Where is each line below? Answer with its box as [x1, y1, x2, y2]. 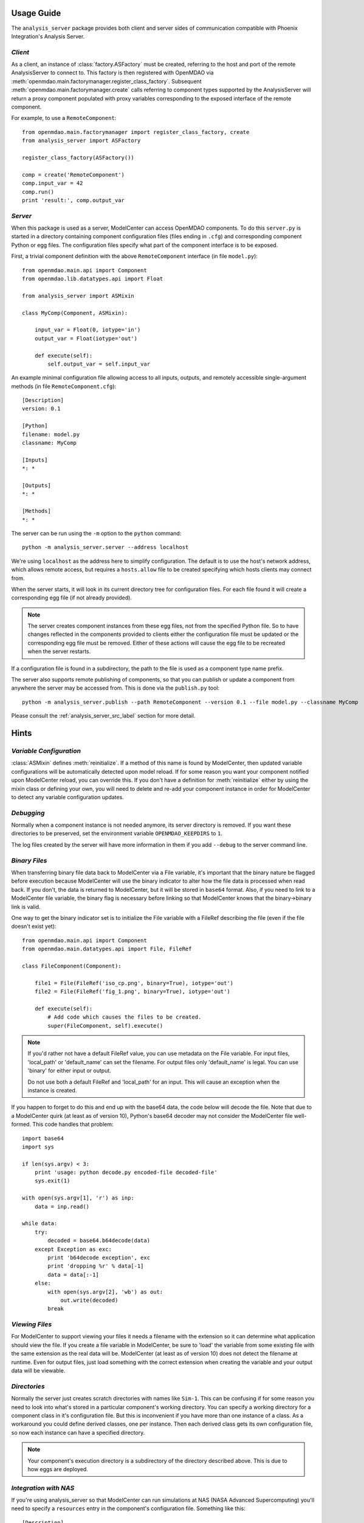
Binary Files [11, 856, 47, 864]
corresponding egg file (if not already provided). [11, 594, 132, 601]
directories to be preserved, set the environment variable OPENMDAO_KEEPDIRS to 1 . [11, 830, 223, 837]
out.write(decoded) [60, 1296, 118, 1304]
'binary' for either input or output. [27, 1067, 112, 1075]
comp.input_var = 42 [22, 180, 83, 187]
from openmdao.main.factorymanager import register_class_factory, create [22, 129, 250, 135]
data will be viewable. [11, 1367, 66, 1374]
